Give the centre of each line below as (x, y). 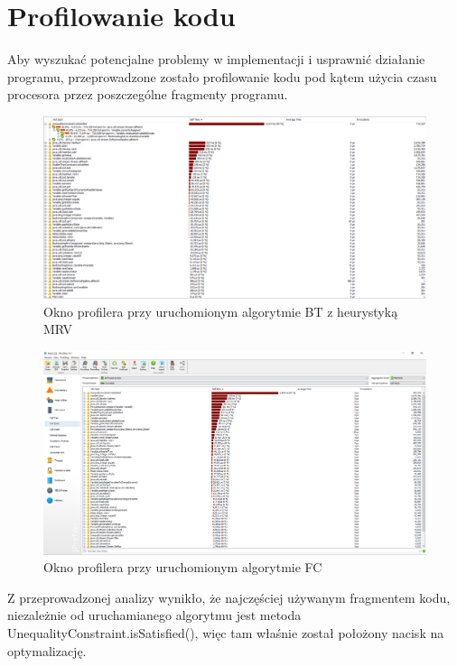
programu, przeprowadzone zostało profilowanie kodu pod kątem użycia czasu (222, 76)
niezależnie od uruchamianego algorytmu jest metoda (154, 615)
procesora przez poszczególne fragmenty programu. (148, 94)
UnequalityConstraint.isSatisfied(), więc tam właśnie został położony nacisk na (226, 633)
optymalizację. (47, 650)
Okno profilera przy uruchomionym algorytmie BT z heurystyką (221, 311)
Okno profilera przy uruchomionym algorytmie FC (183, 567)
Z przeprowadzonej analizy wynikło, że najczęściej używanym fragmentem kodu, (229, 597)
